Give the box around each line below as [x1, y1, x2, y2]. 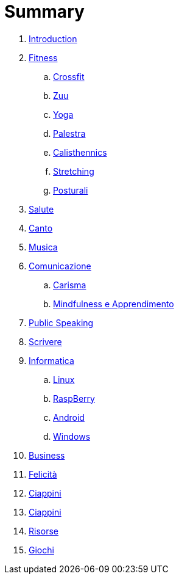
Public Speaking [29, 317, 94, 328]
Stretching [53, 166, 94, 177]
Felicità [29, 468, 57, 479]
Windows [53, 431, 91, 442]
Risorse [29, 525, 59, 536]
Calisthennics [53, 147, 107, 158]
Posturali [53, 184, 88, 195]
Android [53, 412, 85, 423]
